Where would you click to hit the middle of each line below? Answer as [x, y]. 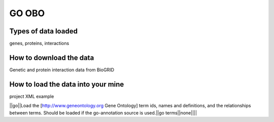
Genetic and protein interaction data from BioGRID [62, 70]
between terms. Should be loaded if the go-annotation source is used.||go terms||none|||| [103, 113]
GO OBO [27, 13]
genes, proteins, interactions [39, 44]
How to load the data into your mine [67, 84]
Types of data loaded [44, 31]
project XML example [32, 96]
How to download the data [52, 57]
